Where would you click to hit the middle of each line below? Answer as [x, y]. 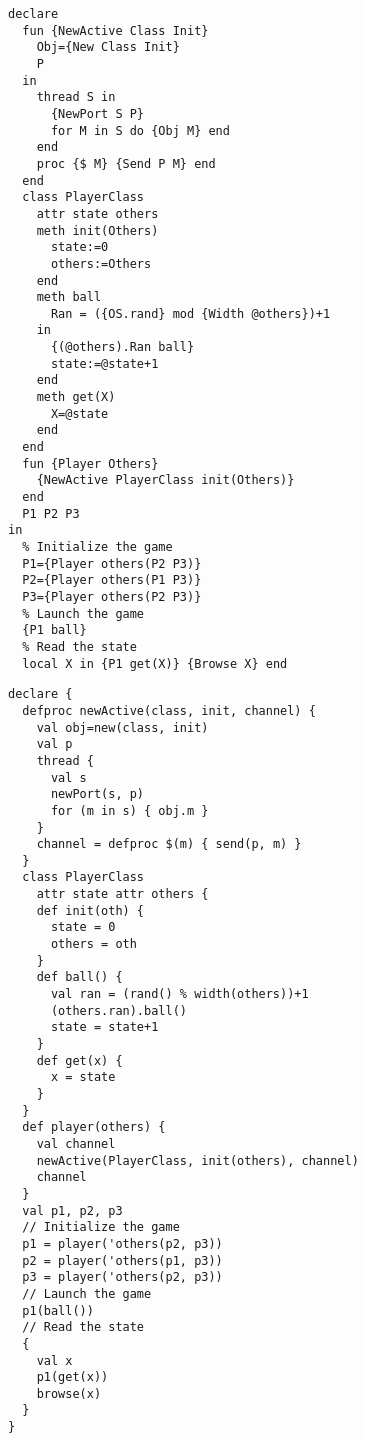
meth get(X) [76, 397]
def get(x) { [79, 1060]
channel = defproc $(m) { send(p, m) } [169, 844]
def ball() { [79, 977]
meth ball [69, 297]
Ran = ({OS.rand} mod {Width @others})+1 [190, 313]
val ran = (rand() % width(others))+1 [179, 994]
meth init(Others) [97, 230]
